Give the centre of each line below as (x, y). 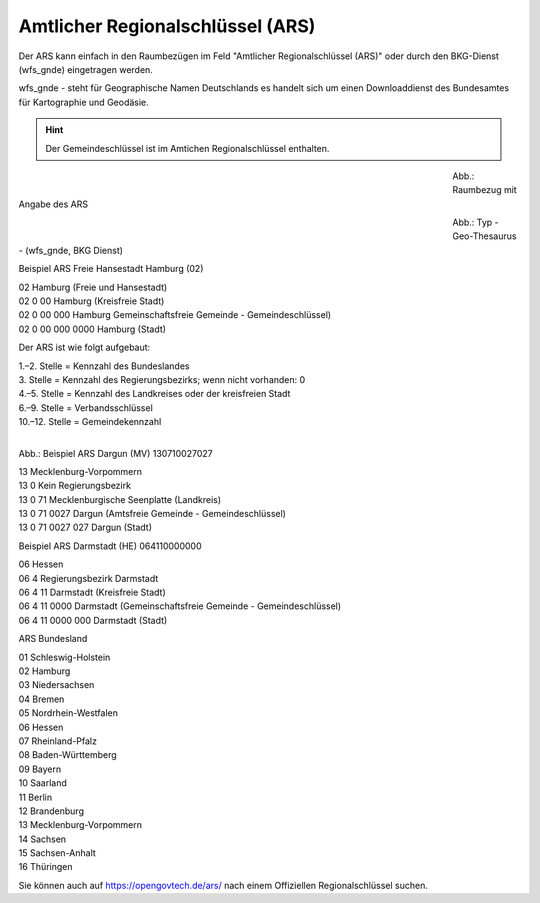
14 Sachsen (42, 839)
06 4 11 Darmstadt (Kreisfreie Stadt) (92, 592)
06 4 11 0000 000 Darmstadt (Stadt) (93, 620)
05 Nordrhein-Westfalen (68, 713)
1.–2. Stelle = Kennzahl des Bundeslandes (104, 366)
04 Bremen (41, 699)
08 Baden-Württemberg (67, 755)
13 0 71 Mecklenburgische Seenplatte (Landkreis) (120, 499)
